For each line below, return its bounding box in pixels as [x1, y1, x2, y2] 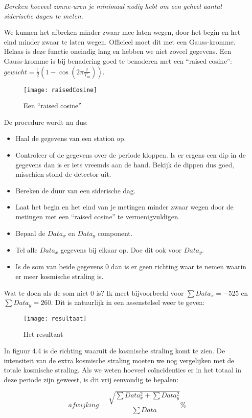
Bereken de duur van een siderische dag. [15, 185, 136, 195]
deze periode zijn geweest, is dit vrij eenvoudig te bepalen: [4, 374, 179, 384]
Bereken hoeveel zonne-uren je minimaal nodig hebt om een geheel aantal [4, 1, 222, 11]
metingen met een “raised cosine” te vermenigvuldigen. [15, 211, 180, 221]
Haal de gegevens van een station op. [15, 133, 126, 143]
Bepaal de [15, 228, 46, 238]
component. [97, 228, 133, 238]
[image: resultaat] [23, 315, 87, 322]
